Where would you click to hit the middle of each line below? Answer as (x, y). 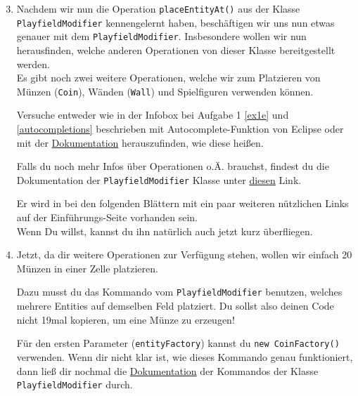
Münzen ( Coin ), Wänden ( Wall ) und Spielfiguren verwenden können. (165, 91)
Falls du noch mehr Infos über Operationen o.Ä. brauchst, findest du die (173, 166)
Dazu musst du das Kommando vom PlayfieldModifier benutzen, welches (179, 292)
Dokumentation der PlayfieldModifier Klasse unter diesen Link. (159, 179)
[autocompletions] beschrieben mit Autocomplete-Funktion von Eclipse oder (180, 128)
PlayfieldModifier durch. (75, 384)
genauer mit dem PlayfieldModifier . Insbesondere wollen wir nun (161, 36)
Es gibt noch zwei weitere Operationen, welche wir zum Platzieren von (168, 78)
